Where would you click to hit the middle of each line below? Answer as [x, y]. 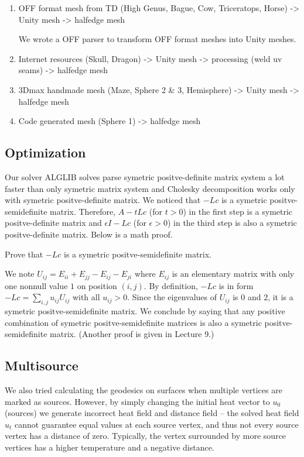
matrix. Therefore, [83, 211]
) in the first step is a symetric [238, 211]
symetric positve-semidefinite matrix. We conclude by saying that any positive [145, 310]
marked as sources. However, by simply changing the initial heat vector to [137, 401]
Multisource [42, 365]
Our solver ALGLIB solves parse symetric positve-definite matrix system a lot [145, 176]
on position [97, 285]
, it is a [281, 297]
